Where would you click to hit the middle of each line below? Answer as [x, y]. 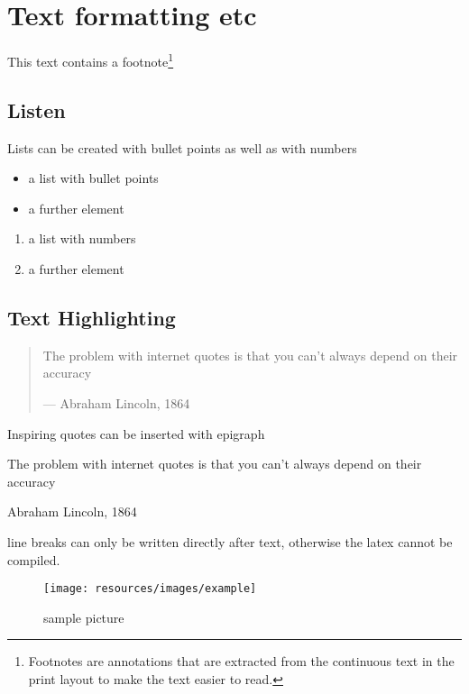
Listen [37, 110]
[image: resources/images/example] [150, 589]
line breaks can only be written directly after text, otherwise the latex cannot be [230, 541]
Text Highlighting [92, 317]
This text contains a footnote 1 [91, 60]
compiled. [34, 559]
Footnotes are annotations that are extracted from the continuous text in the [241, 661]
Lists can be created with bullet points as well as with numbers [182, 147]
